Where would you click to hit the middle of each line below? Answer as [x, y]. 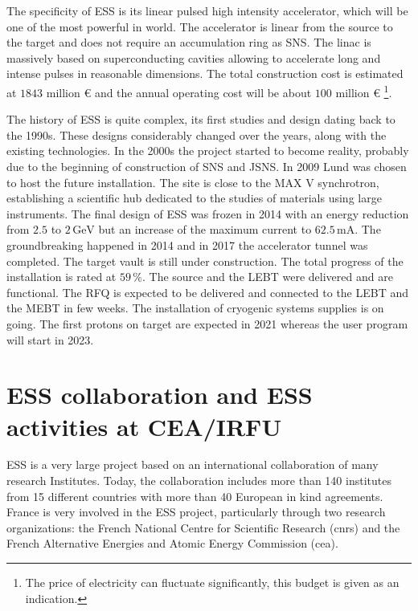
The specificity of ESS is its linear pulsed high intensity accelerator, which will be [207, 10]
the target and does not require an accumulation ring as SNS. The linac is [189, 42]
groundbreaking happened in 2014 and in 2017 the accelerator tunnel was [187, 244]
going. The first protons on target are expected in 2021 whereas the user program [207, 323]
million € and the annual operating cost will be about [179, 92]
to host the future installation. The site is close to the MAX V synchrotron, [193, 182]
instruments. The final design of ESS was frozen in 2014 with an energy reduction [208, 213]
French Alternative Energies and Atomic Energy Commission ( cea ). [172, 543]
